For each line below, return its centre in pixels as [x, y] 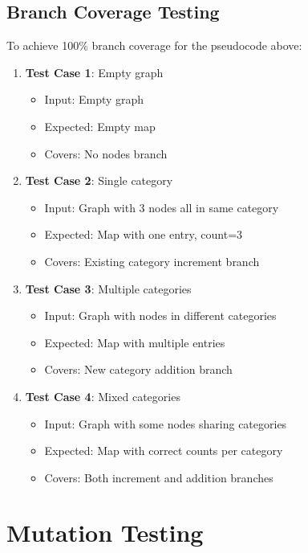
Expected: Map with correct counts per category [164, 451]
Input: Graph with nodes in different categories [160, 315]
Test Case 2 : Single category [99, 180]
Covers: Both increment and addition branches [159, 477]
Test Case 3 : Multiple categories [108, 288]
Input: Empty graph [94, 99]
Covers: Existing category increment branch [152, 261]
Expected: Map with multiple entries [135, 342]
